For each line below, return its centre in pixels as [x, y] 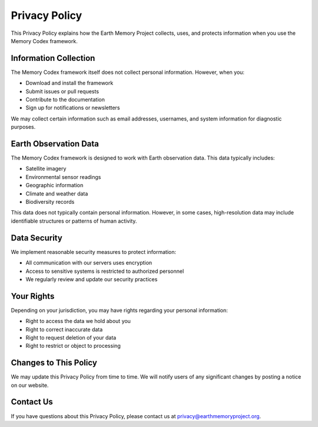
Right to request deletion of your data [71, 337]
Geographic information [54, 185]
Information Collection [53, 58]
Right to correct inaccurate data [64, 329]
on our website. [30, 385]
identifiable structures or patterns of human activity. [74, 221]
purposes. [23, 127]
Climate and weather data [57, 193]
